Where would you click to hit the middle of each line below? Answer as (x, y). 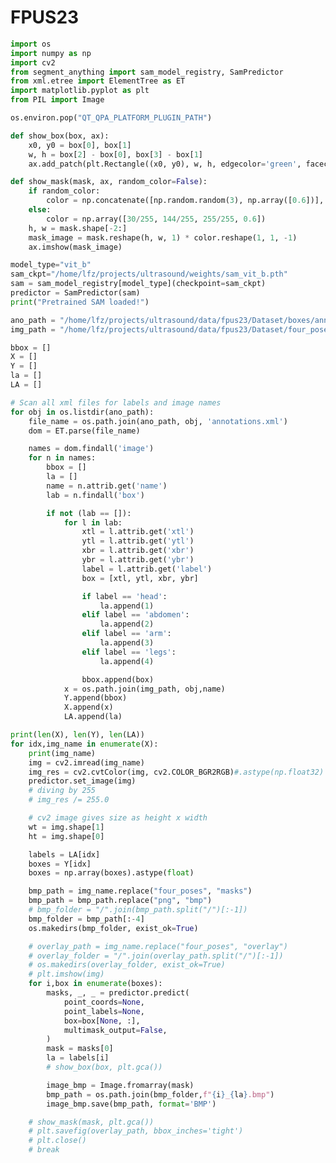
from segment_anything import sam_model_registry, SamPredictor (147, 72)
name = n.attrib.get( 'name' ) (107, 486)
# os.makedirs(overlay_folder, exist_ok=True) (127, 965)
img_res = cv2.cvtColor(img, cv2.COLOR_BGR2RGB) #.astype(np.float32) (176, 772)
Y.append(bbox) (95, 698)
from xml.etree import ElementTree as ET (98, 81)
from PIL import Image (57, 100)
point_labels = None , (104, 1011)
